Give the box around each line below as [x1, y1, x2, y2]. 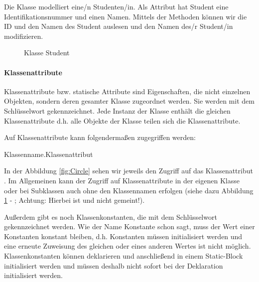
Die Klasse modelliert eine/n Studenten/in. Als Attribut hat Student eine [4, 1, 229, 11]
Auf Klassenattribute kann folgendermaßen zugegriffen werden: [4, 132, 196, 142]
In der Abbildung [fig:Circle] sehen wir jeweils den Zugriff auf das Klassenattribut [4, 165, 253, 176]
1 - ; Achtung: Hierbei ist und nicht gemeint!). [4, 195, 145, 205]
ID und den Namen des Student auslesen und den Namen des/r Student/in [4, 21, 233, 31]
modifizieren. [4, 30, 43, 41]
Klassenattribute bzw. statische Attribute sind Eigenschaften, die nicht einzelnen [4, 86, 251, 96]
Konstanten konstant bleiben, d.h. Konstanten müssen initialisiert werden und [4, 231, 243, 241]
